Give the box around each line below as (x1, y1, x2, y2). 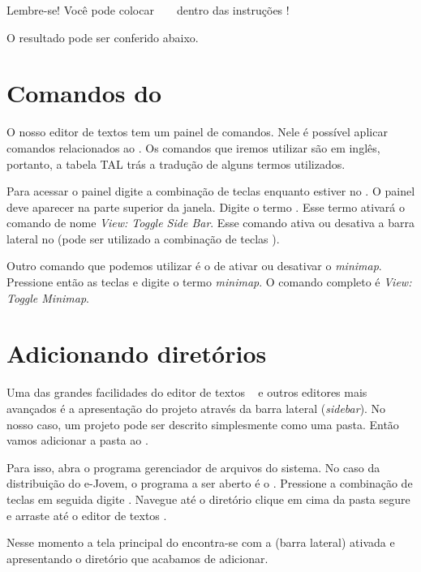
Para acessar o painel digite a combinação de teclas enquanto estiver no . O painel (6, 183, 415, 200)
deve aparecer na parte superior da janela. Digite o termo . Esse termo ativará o (6, 198, 405, 215)
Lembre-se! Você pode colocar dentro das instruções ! (6, 2, 290, 18)
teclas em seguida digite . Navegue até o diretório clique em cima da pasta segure (6, 490, 410, 507)
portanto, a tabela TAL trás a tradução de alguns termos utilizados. (6, 155, 346, 172)
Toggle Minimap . (6, 289, 89, 306)
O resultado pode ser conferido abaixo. (6, 28, 199, 45)
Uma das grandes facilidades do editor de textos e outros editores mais (6, 384, 367, 401)
